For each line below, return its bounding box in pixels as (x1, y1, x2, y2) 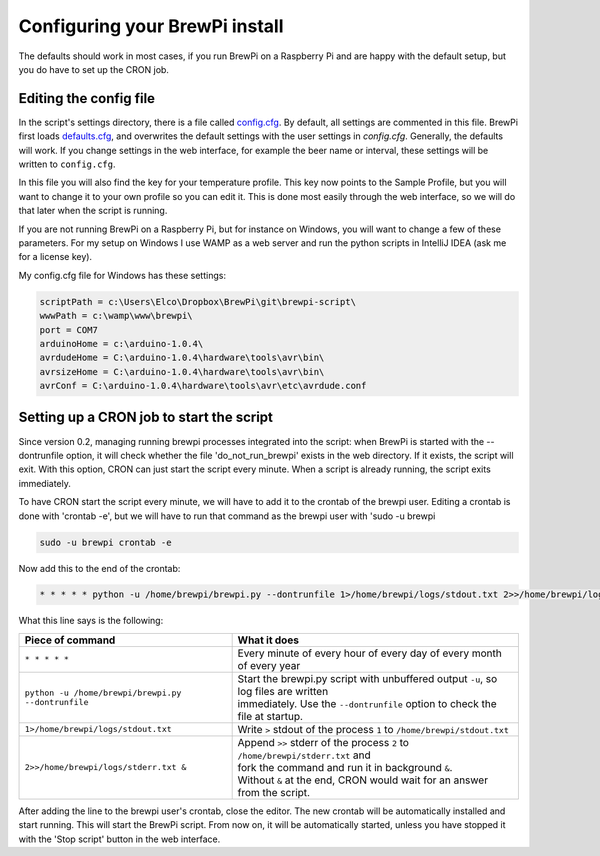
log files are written (237, 684, 329, 698)
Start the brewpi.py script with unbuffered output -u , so (237, 671, 498, 685)
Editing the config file (18, 90, 155, 107)
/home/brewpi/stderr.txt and (237, 748, 372, 762)
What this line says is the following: (18, 615, 164, 627)
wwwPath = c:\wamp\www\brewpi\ (39, 310, 194, 322)
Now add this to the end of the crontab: (18, 562, 181, 574)
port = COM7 (39, 324, 99, 335)
